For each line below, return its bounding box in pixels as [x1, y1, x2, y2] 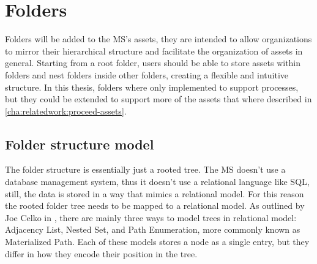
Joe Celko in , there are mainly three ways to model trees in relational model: [5, 211, 297, 224]
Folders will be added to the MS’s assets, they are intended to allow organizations [5, 32, 312, 45]
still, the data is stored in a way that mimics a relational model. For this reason [5, 187, 304, 200]
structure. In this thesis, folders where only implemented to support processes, [5, 80, 299, 93]
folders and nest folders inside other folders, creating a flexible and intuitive [5, 68, 289, 81]
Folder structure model [5, 134, 154, 153]
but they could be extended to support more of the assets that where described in [5, 92, 312, 105]
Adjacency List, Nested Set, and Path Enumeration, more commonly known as [5, 223, 300, 236]
